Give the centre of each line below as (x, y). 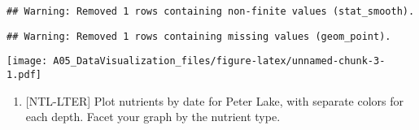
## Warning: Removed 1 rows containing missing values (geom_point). (199, 36)
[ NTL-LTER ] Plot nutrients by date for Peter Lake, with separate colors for (215, 100)
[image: (27, 61)
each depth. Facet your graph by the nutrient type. (153, 117)
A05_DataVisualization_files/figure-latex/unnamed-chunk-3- (219, 61)
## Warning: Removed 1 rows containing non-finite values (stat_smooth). (211, 11)
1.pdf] (24, 74)
